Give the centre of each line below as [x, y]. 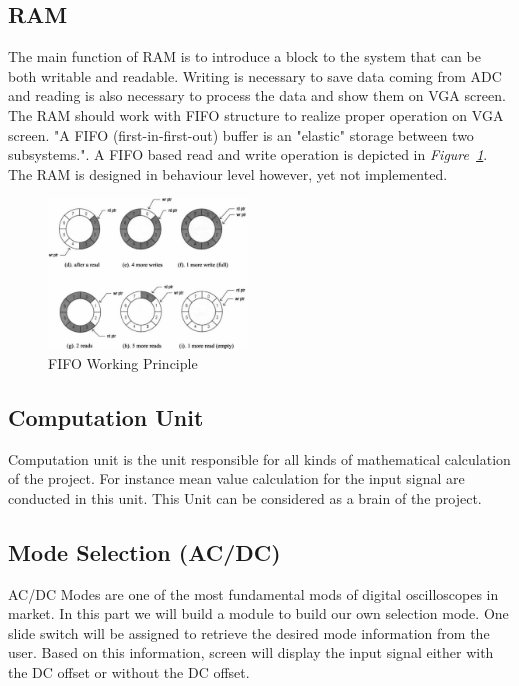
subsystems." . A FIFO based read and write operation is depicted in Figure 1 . [248, 154]
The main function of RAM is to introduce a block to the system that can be [244, 56]
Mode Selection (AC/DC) [144, 551]
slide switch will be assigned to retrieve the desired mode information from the [249, 632]
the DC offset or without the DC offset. [129, 671]
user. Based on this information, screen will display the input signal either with [251, 652]
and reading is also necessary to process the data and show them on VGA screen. [257, 95]
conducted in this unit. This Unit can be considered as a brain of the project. [245, 497]
